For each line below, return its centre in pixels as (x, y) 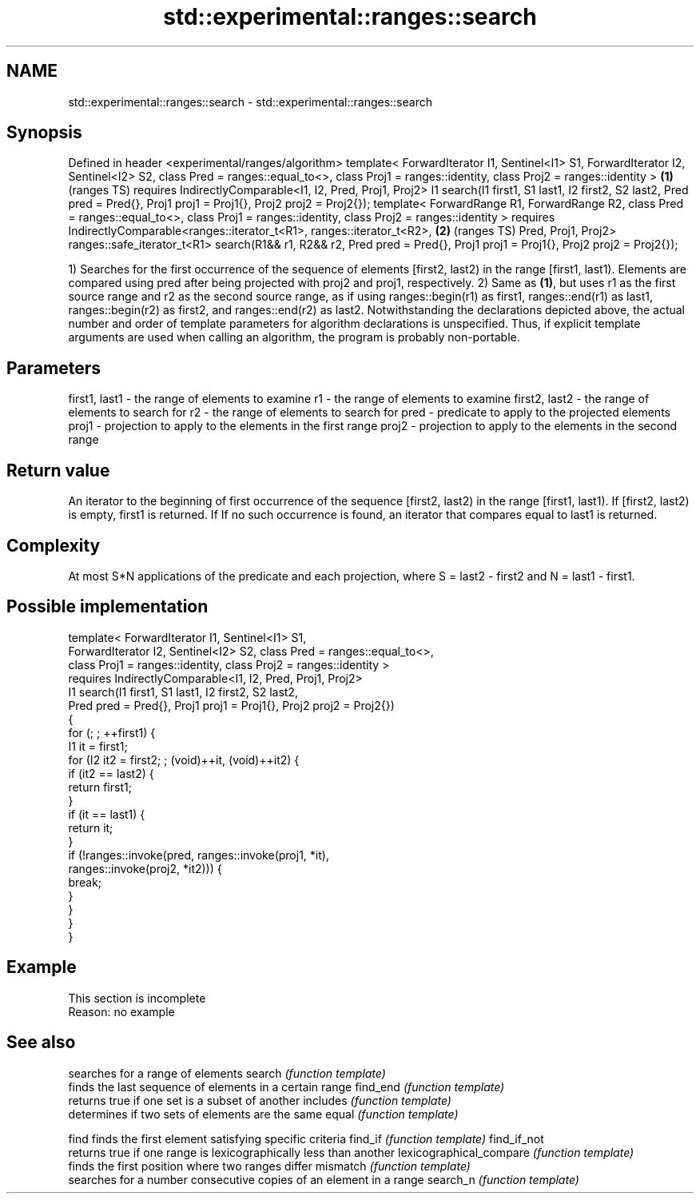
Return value (58, 470)
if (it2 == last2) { (111, 773)
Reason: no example (121, 1011)
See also (41, 1043)
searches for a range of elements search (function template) (227, 1073)
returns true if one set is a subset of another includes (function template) (260, 1100)
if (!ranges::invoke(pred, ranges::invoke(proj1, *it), (199, 855)
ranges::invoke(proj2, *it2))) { (145, 868)
